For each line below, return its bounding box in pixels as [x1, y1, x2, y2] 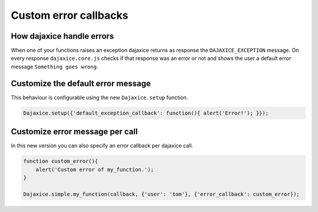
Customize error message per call [11, 127, 138, 137]
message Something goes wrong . [11, 63, 98, 70]
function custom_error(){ [23, 158, 98, 164]
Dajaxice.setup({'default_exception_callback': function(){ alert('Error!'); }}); [23, 109, 269, 116]
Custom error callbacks [11, 9, 129, 22]
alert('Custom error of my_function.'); [35, 166, 154, 173]
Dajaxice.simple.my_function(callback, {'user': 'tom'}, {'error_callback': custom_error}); [23, 191, 300, 197]
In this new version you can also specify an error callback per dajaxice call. [11, 142, 194, 149]
